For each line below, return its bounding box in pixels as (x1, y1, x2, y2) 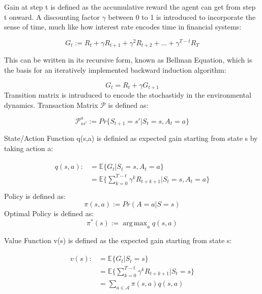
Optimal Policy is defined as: (4, 208, 94, 219)
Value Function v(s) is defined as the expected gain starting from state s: (4, 234, 232, 245)
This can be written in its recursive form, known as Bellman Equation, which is (4, 54, 252, 65)
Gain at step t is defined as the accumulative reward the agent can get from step (4, 2, 256, 12)
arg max (123, 219, 148, 227)
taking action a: (4, 142, 53, 153)
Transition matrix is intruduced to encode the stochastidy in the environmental (4, 89, 251, 100)
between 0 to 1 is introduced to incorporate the (108, 11, 256, 22)
